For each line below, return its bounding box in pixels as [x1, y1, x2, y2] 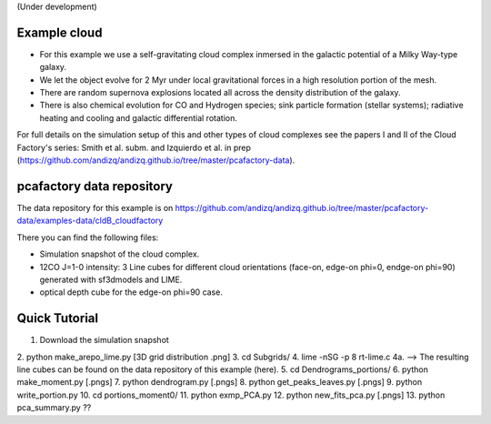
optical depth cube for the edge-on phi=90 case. [39, 287, 223, 298]
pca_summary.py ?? [16, 402, 92, 413]
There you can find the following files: [16, 232, 159, 243]
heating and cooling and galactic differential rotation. [39, 112, 238, 123]
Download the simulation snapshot [39, 335, 170, 346]
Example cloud [16, 25, 103, 40]
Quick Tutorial [16, 310, 99, 327]
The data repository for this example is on [16, 202, 174, 213]
